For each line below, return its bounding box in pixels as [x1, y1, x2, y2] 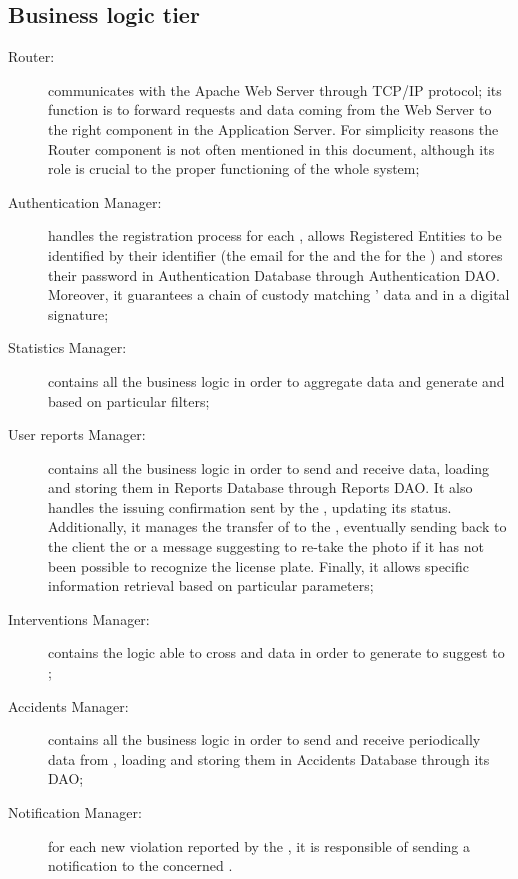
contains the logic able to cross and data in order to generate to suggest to [48, 642, 505, 663]
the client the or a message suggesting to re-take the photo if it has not [48, 536, 484, 557]
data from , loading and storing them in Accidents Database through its [48, 748, 490, 769]
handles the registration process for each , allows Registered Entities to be [48, 225, 502, 246]
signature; [48, 303, 109, 324]
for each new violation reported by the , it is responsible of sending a [48, 835, 471, 856]
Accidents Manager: [8, 695, 129, 716]
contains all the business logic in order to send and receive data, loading [48, 457, 490, 478]
